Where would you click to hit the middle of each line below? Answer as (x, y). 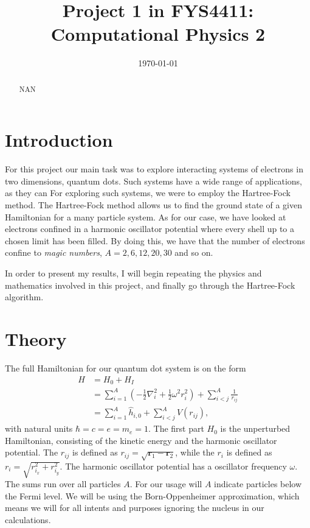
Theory (36, 339)
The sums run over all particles (63, 483)
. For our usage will (166, 483)
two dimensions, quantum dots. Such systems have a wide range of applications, (154, 181)
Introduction (59, 140)
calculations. (28, 519)
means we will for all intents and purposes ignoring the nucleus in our (135, 508)
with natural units (39, 428)
